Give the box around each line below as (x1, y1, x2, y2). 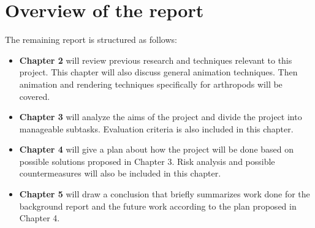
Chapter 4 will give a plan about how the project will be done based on (19, 143, 294, 156)
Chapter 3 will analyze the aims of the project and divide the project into (19, 110, 302, 123)
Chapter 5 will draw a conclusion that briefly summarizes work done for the (19, 188, 310, 200)
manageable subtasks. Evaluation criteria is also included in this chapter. (19, 122, 294, 135)
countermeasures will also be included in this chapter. (19, 167, 221, 180)
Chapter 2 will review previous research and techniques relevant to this (19, 53, 292, 66)
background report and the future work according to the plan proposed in (19, 199, 297, 212)
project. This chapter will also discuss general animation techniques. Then (19, 66, 298, 78)
